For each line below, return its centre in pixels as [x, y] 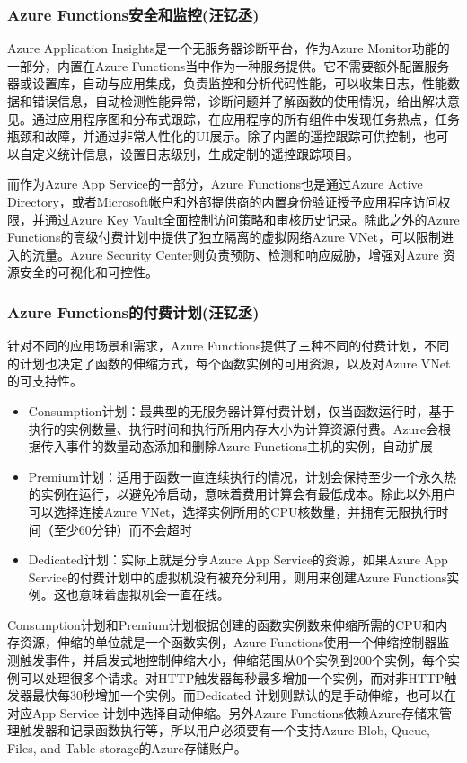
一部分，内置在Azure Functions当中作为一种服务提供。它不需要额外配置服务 [229, 65]
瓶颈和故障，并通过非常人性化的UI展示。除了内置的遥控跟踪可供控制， [216, 136]
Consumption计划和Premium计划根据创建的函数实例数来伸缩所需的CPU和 [221, 624]
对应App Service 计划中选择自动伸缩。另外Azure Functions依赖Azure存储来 [224, 712]
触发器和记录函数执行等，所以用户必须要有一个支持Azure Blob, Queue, [225, 730]
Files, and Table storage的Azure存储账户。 [127, 748]
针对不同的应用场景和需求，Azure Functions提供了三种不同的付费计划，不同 [229, 346]
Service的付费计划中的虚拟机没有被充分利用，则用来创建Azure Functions [238, 577]
